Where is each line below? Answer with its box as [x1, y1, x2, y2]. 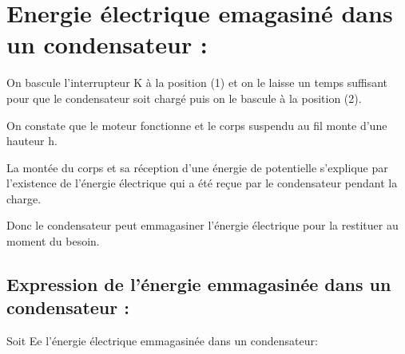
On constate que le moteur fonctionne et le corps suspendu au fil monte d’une [6, 116, 387, 133]
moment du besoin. [6, 233, 100, 250]
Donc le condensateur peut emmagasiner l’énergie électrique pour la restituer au [6, 217, 399, 234]
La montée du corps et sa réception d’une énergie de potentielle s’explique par [6, 159, 388, 175]
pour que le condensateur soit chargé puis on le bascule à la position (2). [6, 89, 362, 106]
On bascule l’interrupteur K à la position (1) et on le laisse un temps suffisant [6, 74, 388, 91]
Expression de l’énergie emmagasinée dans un [6, 272, 391, 297]
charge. [6, 190, 42, 206]
